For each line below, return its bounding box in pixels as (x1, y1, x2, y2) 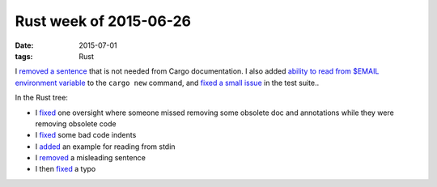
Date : (15, 40, 34, 50)
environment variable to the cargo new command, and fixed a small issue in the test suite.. (15, 78, 320, 87)
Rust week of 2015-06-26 (15, 12, 192, 30)
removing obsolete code (35, 118, 117, 129)
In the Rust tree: (15, 93, 69, 103)
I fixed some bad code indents (35, 130, 137, 140)
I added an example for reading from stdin (35, 142, 176, 151)
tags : (15, 51, 33, 61)
